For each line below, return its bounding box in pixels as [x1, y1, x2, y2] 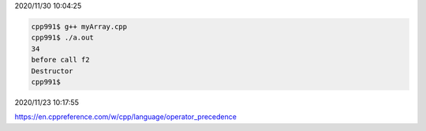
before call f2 [31, 55, 90, 65]
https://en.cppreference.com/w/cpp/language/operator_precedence [14, 112, 237, 122]
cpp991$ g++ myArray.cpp [31, 22, 128, 31]
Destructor [31, 66, 73, 75]
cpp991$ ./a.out [31, 33, 95, 43]
